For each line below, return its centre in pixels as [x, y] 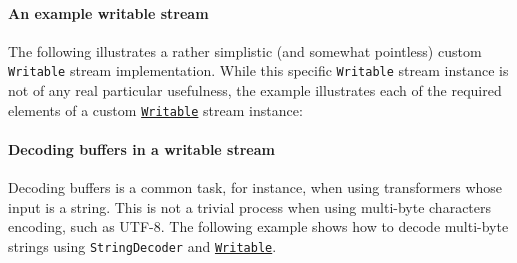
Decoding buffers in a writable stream [141, 148]
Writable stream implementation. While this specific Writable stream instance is [258, 70]
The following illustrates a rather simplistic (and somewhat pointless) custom [245, 50]
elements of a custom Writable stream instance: [155, 109]
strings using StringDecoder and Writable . [142, 245]
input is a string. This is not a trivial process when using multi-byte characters [250, 206]
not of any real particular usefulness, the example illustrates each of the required [255, 90]
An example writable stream [108, 12]
